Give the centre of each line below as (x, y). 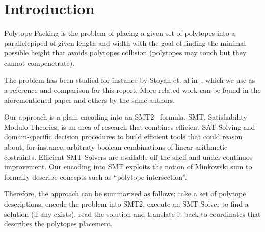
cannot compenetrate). (39, 62)
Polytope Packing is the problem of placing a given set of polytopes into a (120, 33)
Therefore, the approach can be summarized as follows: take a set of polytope (125, 194)
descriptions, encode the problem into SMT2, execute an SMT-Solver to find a (126, 204)
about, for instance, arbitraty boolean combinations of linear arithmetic (116, 147)
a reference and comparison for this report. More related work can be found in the (132, 90)
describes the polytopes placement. (58, 224)
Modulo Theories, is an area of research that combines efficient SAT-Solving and (130, 126)
